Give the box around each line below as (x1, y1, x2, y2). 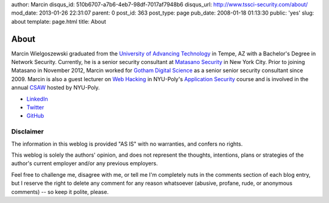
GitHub (26, 112, 44, 119)
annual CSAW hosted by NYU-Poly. (11, 84, 100, 91)
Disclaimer (11, 127, 44, 136)
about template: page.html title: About (11, 18, 107, 25)
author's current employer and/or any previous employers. (11, 160, 158, 167)
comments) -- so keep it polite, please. (11, 188, 109, 195)
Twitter (26, 104, 44, 111)
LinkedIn (26, 95, 48, 102)
